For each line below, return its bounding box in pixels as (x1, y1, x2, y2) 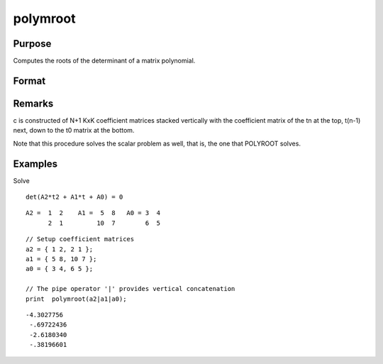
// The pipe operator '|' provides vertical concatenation (26, 285, 235, 293)
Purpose (13, 38, 52, 50)
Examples (13, 158, 58, 170)
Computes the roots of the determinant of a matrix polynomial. (13, 57, 196, 65)
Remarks (13, 97, 54, 109)
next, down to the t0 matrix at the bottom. (13, 126, 135, 135)
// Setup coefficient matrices (26, 235, 135, 243)
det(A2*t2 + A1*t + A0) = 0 (26, 193, 123, 202)
